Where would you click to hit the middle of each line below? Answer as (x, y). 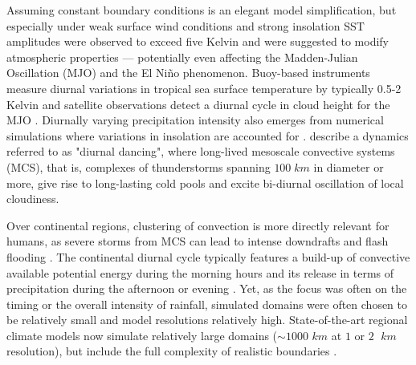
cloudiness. (33, 199)
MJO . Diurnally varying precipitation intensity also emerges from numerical (195, 120)
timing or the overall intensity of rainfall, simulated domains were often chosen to (207, 304)
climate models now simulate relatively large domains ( (142, 335)
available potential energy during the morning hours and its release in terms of (200, 272)
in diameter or (349, 166)
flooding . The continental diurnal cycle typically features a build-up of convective (208, 256)
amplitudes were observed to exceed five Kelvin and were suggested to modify (198, 41)
